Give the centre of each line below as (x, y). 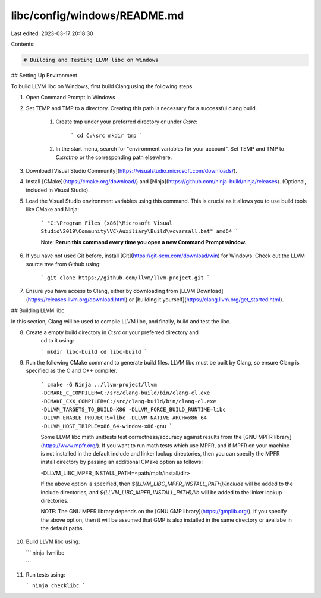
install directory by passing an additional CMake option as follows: (122, 462)
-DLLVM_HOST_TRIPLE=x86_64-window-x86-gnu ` (107, 426)
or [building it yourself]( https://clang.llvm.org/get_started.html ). (206, 299)
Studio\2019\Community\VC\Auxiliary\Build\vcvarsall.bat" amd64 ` (140, 231)
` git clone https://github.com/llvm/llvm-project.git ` (125, 278)
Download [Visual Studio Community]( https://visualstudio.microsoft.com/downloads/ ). (132, 171)
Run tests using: (45, 574)
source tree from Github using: (63, 264)
